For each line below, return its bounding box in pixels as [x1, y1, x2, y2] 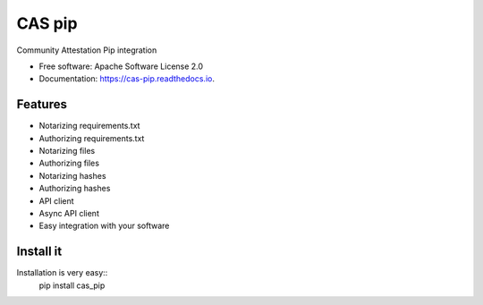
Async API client [38, 208, 100, 218]
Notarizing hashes [38, 170, 106, 181]
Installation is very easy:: [16, 267, 108, 278]
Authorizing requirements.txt [38, 132, 145, 143]
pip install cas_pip [38, 280, 106, 291]
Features [16, 97, 67, 112]
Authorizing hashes [38, 183, 111, 194]
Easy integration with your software [38, 220, 170, 232]
